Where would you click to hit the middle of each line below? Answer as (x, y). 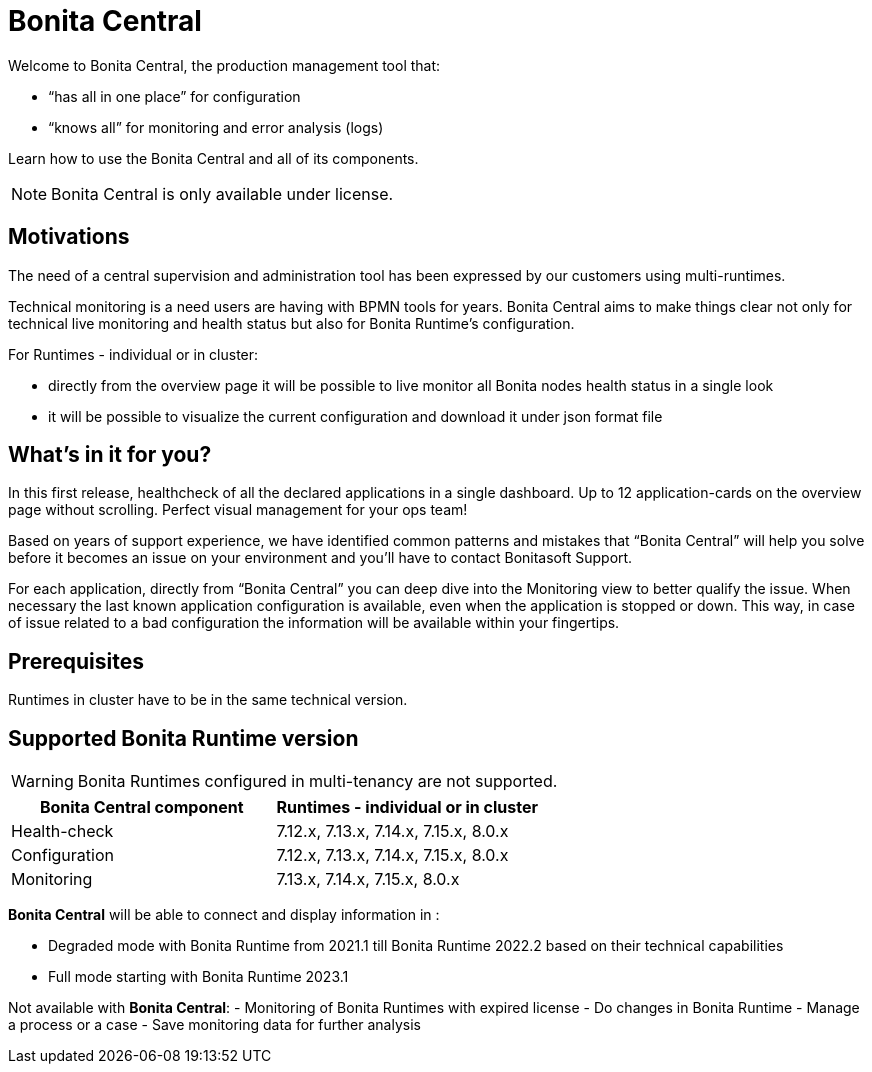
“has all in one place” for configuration (174, 96)
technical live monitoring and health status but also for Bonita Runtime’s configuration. (291, 323)
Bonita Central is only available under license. (222, 193)
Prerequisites (76, 661)
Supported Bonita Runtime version (183, 738)
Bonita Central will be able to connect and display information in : (224, 915)
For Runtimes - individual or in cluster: (133, 354)
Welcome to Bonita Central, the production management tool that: (224, 65)
